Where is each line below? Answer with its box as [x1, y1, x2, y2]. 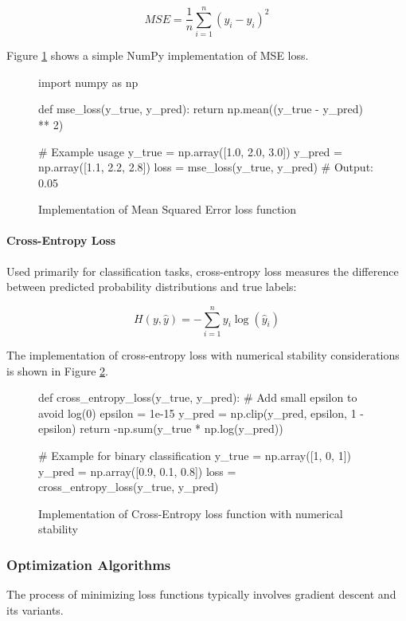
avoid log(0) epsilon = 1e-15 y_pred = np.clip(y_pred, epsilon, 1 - [38, 404, 364, 421]
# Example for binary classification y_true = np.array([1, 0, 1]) [38, 446, 351, 463]
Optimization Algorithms [6, 554, 171, 574]
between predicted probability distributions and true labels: [6, 278, 297, 295]
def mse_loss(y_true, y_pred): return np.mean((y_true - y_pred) [38, 100, 364, 117]
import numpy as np [38, 73, 139, 90]
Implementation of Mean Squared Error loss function [38, 201, 297, 218]
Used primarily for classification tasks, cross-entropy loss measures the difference [6, 262, 399, 279]
